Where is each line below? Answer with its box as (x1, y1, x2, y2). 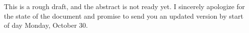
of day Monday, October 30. (4, 20, 88, 30)
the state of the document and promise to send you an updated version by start (4, 11, 244, 21)
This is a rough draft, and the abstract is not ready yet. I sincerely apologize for (4, 1, 245, 11)
